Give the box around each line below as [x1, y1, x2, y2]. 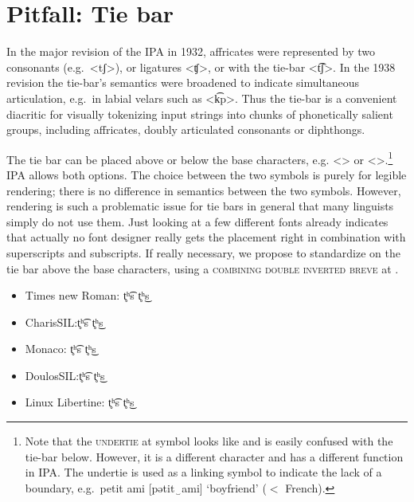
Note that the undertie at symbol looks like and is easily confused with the [25, 433, 393, 449]
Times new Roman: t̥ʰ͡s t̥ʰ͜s [25, 287, 150, 304]
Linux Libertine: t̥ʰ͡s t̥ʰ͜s [25, 394, 135, 410]
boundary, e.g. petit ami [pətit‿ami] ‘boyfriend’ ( [25, 479, 267, 496]
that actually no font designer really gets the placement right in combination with [6, 229, 406, 245]
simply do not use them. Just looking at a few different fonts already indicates [6, 213, 389, 229]
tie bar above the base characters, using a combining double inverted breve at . [6, 260, 399, 276]
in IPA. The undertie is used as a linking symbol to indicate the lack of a [25, 464, 382, 480]
